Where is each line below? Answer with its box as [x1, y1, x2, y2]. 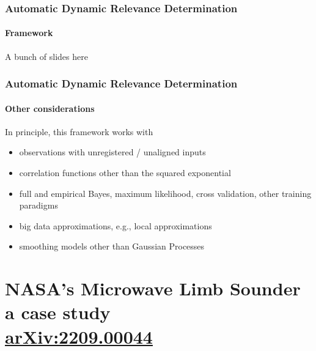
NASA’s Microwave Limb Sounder [5, 276, 301, 301]
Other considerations [5, 102, 95, 114]
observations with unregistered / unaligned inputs [19, 146, 206, 158]
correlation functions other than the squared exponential [19, 166, 231, 179]
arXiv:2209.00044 [5, 323, 153, 349]
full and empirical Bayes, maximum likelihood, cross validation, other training [19, 187, 312, 199]
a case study [5, 300, 111, 325]
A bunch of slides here [5, 50, 88, 62]
